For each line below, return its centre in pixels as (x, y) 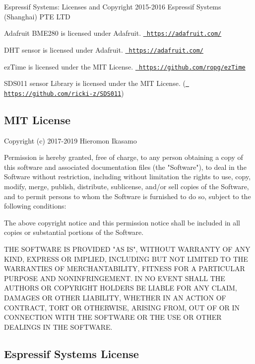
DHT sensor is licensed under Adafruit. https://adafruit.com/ (104, 49)
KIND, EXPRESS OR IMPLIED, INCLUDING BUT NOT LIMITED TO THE (126, 258)
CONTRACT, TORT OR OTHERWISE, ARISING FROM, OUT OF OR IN (122, 307)
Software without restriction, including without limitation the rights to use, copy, (127, 177)
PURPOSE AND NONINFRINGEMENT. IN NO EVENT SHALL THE (115, 278)
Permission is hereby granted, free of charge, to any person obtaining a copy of (124, 157)
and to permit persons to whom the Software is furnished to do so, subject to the (127, 196)
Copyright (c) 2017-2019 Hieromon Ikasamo (70, 140)
